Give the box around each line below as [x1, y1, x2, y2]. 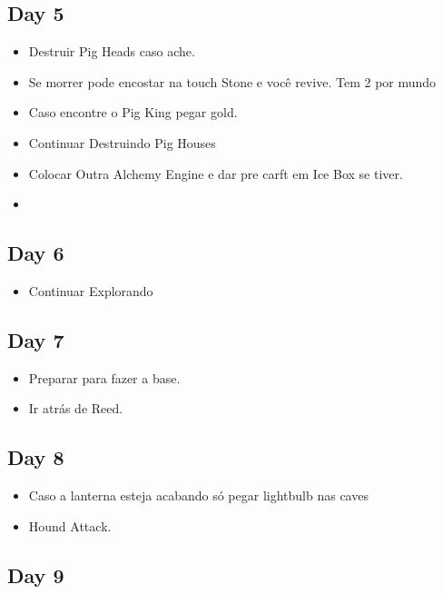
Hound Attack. [28, 516, 112, 535]
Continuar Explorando [28, 281, 153, 300]
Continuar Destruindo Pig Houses [28, 133, 216, 152]
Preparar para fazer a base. [28, 368, 181, 387]
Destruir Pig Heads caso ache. [28, 42, 195, 61]
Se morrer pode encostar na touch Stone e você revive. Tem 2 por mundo [28, 72, 437, 91]
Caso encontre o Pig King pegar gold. [28, 103, 238, 122]
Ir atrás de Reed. [28, 399, 123, 418]
